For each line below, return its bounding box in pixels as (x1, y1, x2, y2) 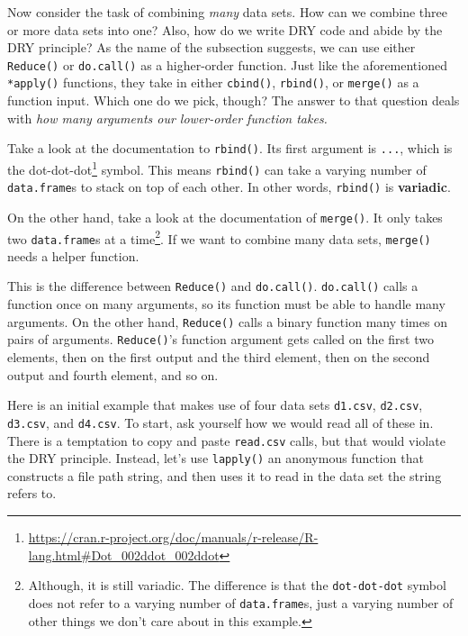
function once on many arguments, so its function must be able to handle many (7, 295, 445, 313)
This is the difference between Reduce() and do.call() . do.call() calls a (7, 277, 418, 295)
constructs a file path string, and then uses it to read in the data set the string (7, 466, 442, 485)
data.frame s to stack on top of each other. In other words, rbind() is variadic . (7, 177, 451, 196)
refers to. (7, 484, 57, 503)
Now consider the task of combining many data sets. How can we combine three (7, 3, 447, 21)
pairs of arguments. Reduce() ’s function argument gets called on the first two (7, 330, 434, 349)
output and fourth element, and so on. (7, 365, 219, 384)
